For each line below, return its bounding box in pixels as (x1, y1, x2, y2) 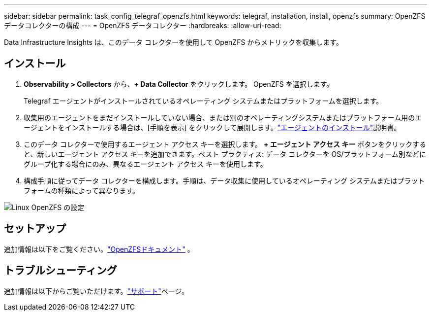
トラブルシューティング (4, 264, 117, 277)
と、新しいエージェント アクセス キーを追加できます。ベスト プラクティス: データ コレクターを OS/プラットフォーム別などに (24, 149, 426, 158)
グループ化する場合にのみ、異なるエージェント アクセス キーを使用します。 (24, 159, 267, 168)
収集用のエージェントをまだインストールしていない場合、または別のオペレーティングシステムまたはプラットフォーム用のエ (24, 113, 422, 122)
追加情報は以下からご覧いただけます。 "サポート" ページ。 (4, 286, 188, 295)
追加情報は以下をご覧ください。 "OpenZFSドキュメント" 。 (4, 245, 194, 253)
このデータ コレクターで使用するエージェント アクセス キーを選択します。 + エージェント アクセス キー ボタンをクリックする (24, 140, 427, 148)
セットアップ (4, 222, 66, 235)
